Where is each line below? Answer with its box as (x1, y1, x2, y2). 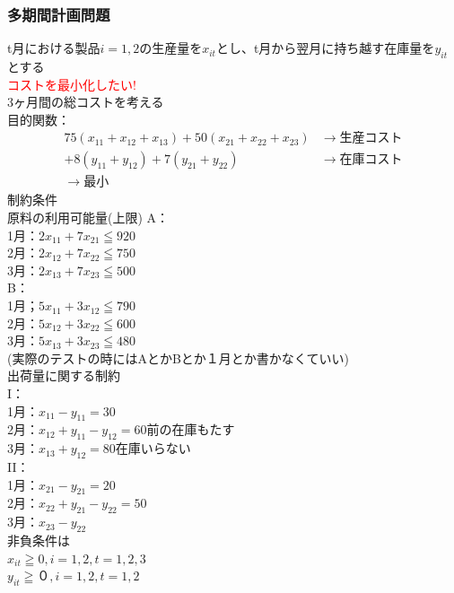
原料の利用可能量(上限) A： (7, 208, 170, 227)
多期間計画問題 (7, 3, 110, 25)
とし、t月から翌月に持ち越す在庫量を (215, 39, 435, 57)
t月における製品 (7, 39, 100, 57)
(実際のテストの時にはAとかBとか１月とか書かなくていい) (7, 348, 349, 367)
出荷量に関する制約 (7, 366, 120, 385)
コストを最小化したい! (7, 74, 136, 93)
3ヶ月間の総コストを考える (7, 92, 164, 111)
